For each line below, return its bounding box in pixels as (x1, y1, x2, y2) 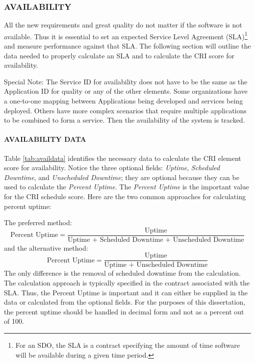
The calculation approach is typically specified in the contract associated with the (4, 278, 250, 288)
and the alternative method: (4, 242, 88, 253)
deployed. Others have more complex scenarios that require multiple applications (4, 105, 247, 115)
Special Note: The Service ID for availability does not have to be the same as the (4, 76, 248, 86)
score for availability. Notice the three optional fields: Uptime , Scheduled (4, 162, 220, 173)
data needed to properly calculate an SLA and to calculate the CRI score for (4, 50, 234, 60)
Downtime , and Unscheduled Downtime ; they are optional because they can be (4, 172, 239, 182)
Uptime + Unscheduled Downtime (104, 261, 208, 269)
